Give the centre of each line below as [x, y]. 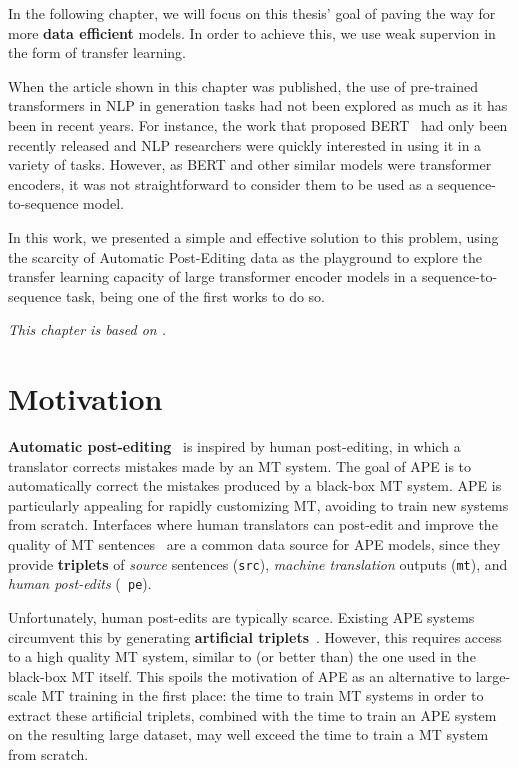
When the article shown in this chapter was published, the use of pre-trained [243, 85]
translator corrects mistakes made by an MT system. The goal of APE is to [240, 465]
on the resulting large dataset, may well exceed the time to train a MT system [248, 734]
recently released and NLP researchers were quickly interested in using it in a [245, 144]
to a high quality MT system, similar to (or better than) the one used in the [242, 656]
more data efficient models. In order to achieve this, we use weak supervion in [252, 32]
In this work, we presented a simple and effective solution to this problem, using [253, 236]
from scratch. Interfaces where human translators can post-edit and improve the [253, 524]
